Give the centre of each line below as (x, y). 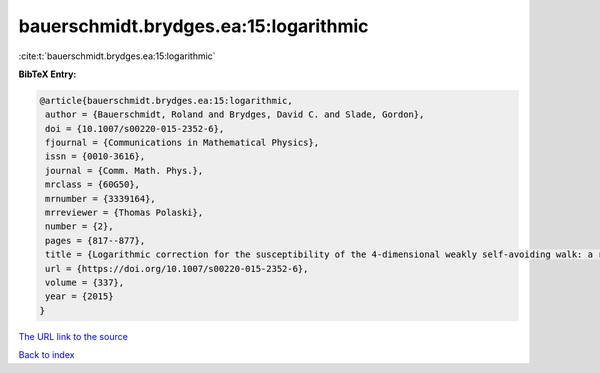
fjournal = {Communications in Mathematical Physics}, (182, 143)
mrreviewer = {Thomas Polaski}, (124, 213)
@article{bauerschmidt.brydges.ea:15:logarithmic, (166, 100)
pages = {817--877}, (95, 240)
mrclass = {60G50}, (92, 184)
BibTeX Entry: (47, 74)
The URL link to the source (73, 336)
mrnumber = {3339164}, (101, 198)
